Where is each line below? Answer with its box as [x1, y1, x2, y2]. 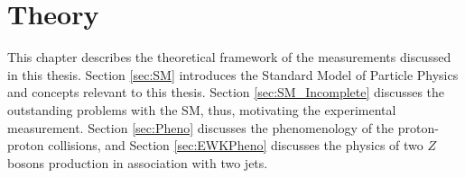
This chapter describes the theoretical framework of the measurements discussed [7, 48, 451, 67]
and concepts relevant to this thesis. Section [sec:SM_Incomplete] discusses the [7, 83, 445, 102]
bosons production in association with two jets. [7, 153, 268, 172]
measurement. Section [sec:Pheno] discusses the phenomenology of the [7, 118, 395, 137]
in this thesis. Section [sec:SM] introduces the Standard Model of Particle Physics [7, 65, 459, 84]
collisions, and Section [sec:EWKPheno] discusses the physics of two [48, 136, 423, 155]
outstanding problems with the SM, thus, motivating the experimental [7, 100, 396, 119]
